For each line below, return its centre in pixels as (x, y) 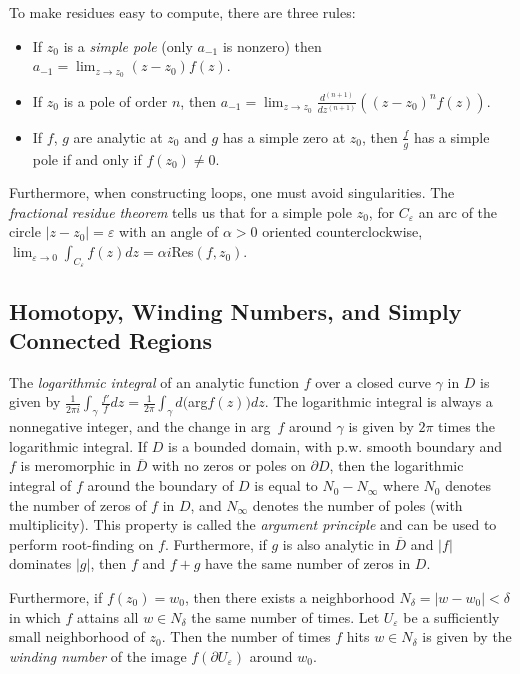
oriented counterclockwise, (342, 231)
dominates (40, 563)
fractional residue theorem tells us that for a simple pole (180, 211)
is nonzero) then (272, 45)
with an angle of (169, 231)
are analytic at (118, 136)
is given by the (467, 636)
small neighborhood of (77, 636)
